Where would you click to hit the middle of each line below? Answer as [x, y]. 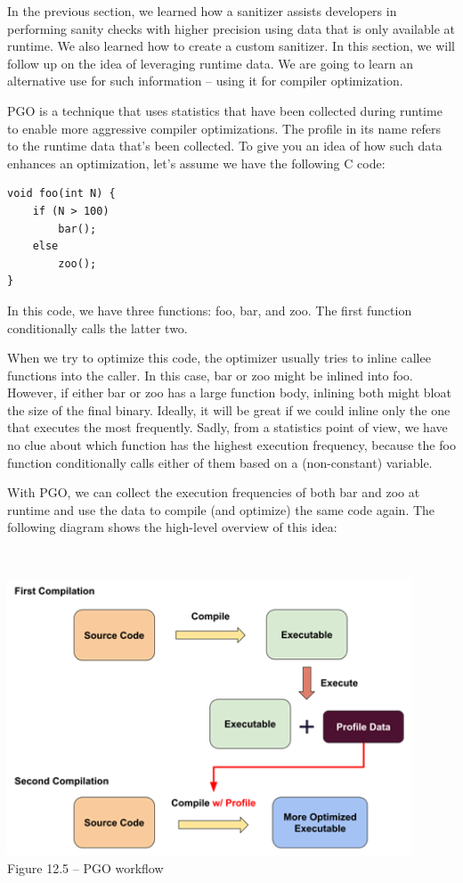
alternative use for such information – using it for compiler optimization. [205, 81]
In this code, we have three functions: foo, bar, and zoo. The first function [210, 310]
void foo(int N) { [61, 194]
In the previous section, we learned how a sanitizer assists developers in [202, 11]
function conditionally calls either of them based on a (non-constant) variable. [220, 462]
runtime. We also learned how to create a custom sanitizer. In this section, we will [231, 46]
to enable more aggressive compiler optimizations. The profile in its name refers [224, 128]
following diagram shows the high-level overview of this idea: [172, 527]
